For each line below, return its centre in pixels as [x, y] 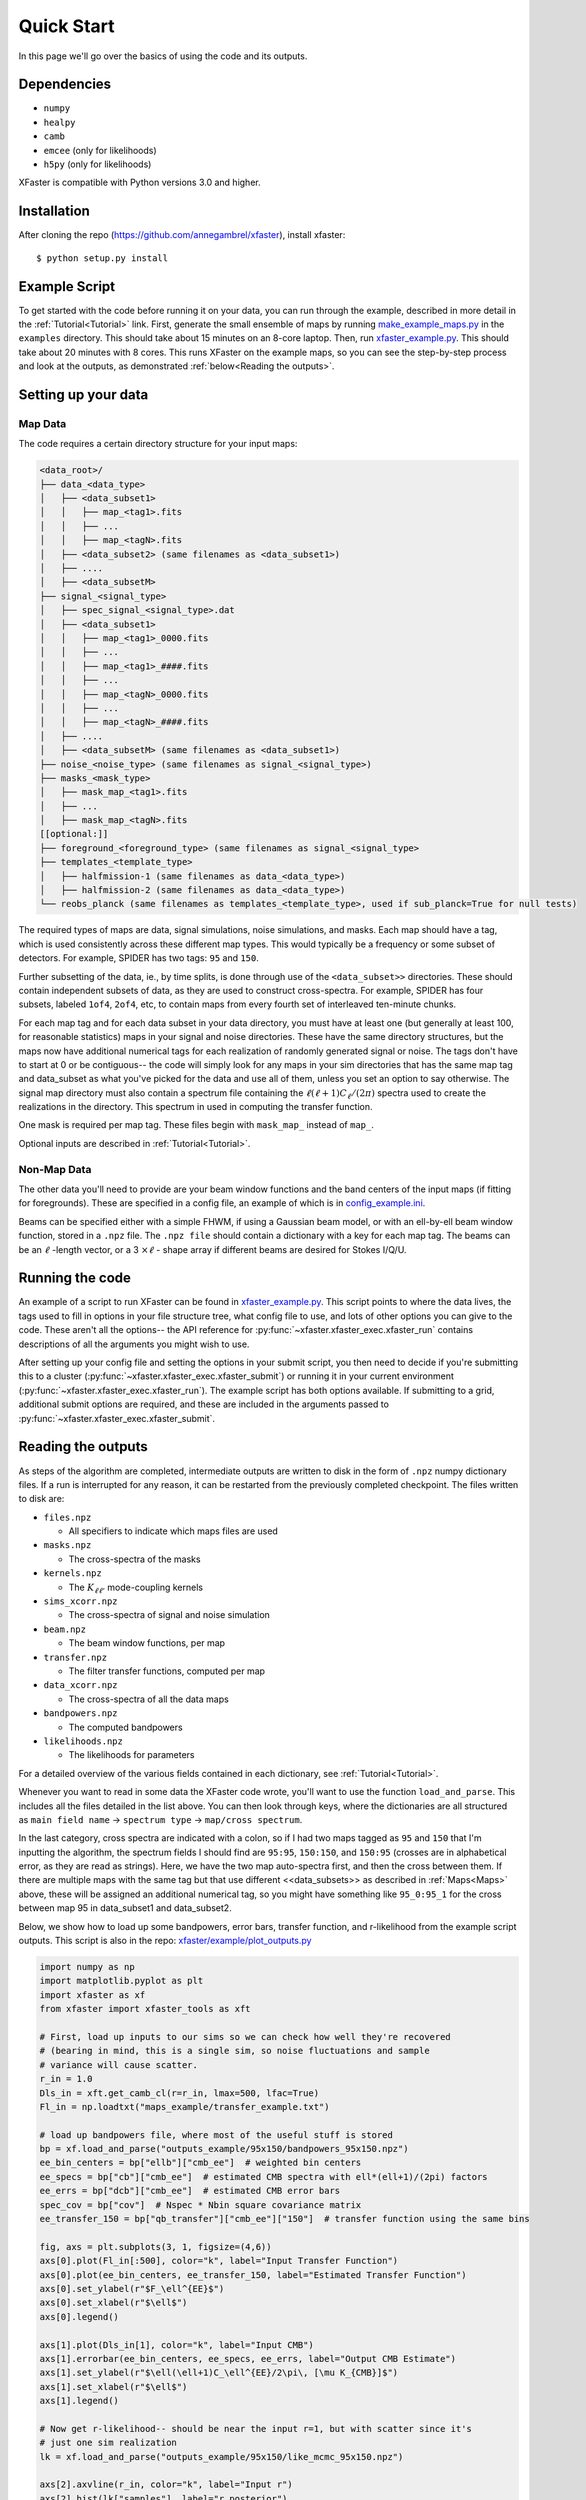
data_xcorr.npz [81, 1685]
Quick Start [66, 26]
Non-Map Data [55, 1169]
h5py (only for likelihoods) [97, 164]
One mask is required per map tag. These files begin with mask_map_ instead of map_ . [196, 1125]
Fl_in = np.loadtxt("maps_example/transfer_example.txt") [184, 2106]
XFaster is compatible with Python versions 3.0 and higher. [139, 182]
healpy [59, 122]
